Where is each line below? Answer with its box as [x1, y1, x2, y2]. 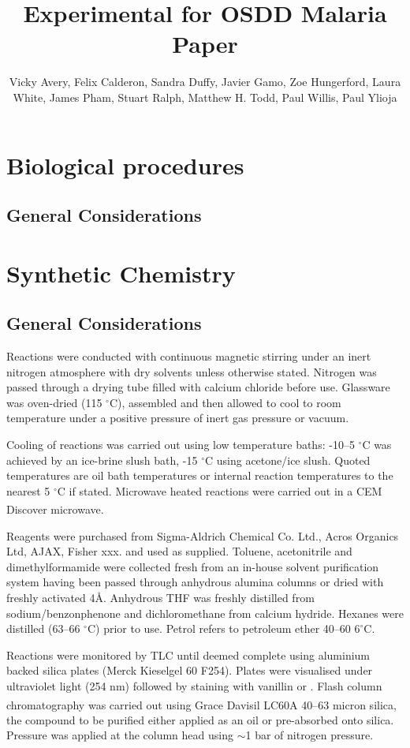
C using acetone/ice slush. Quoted [204, 451, 371, 468]
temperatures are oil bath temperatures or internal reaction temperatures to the [6, 467, 393, 484]
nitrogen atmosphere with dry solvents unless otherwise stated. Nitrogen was [6, 363, 377, 380]
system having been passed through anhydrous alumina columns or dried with [6, 574, 384, 590]
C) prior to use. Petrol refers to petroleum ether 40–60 [87, 620, 351, 637]
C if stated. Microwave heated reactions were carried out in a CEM [57, 482, 382, 499]
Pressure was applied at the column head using [6, 727, 233, 743]
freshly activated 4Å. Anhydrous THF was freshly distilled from [6, 589, 315, 606]
